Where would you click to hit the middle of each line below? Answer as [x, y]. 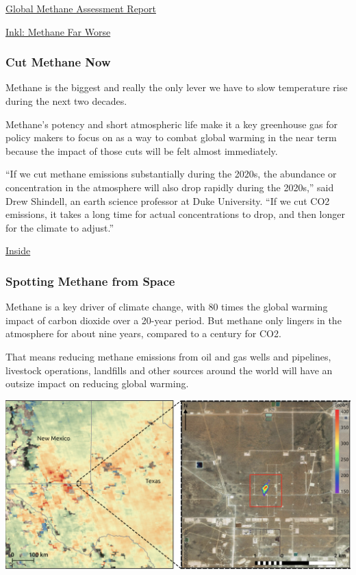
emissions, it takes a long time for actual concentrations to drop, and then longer [175, 214]
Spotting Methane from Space [90, 281]
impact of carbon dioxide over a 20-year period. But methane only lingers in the [174, 320]
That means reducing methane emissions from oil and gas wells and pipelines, [168, 356]
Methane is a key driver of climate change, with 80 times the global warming [167, 307]
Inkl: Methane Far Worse [58, 31]
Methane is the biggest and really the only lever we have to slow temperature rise [177, 87]
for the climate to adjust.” [60, 227]
